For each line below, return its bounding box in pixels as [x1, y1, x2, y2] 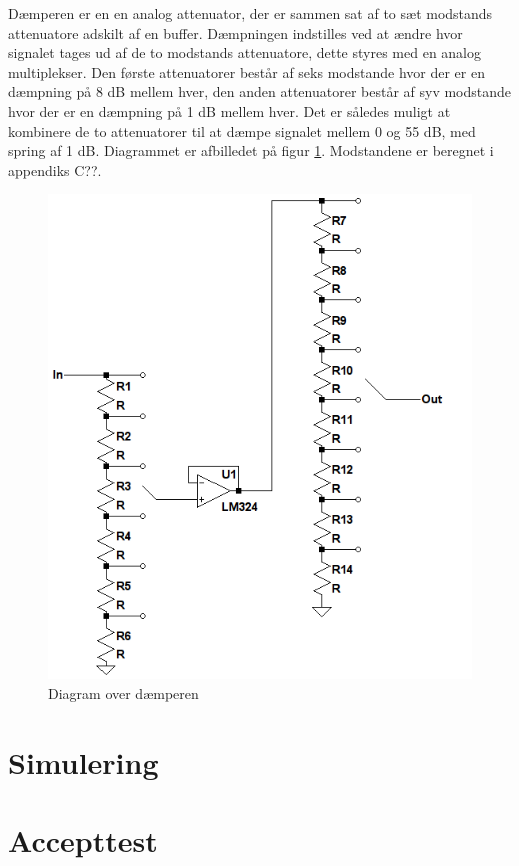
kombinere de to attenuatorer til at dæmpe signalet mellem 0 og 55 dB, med [8, 120, 476, 141]
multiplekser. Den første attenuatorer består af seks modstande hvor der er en [8, 61, 485, 82]
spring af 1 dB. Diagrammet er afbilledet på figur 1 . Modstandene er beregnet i [8, 140, 494, 161]
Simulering [8, 741, 159, 782]
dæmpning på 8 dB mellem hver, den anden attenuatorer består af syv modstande [8, 81, 512, 102]
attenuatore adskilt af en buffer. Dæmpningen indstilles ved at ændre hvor [8, 22, 463, 43]
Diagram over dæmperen [48, 682, 199, 703]
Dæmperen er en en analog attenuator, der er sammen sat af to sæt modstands [8, 3, 493, 23]
